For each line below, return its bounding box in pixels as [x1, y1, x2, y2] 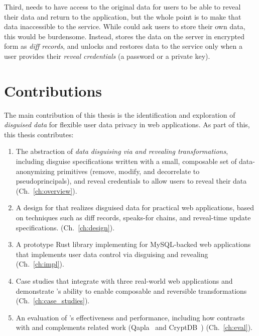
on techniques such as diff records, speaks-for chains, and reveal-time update [16, 212, 251, 223]
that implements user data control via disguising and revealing [16, 248, 208, 259]
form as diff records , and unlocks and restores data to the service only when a [4, 41, 242, 51]
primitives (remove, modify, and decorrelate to [57, 165, 200, 176]
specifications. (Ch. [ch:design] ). [16, 222, 115, 232]
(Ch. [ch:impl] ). [16, 259, 64, 269]
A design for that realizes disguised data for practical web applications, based [16, 202, 254, 213]
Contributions [4, 80, 102, 101]
